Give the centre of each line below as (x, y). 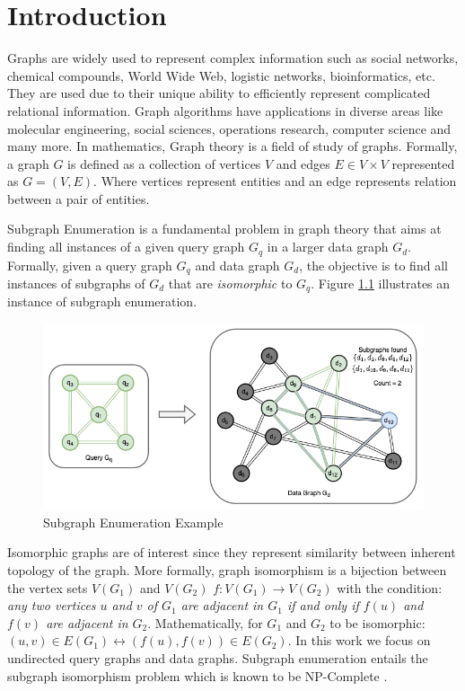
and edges (303, 163)
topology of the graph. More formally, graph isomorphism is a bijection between (227, 570)
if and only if (323, 605)
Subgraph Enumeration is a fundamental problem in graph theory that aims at (224, 229)
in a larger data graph (328, 247)
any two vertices (52, 605)
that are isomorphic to (230, 283)
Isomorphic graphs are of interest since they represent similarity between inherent (232, 552)
